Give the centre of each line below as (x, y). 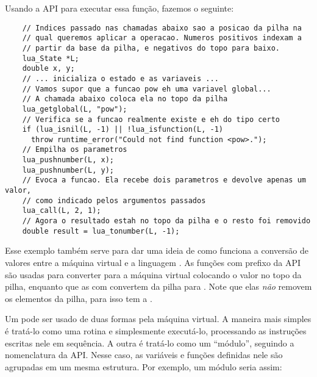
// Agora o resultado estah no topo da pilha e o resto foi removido (166, 221)
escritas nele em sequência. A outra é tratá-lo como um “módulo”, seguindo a (150, 343)
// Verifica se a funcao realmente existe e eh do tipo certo (151, 119)
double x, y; (48, 69)
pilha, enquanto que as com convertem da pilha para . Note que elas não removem (158, 286)
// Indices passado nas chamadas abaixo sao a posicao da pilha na (162, 28)
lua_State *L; (51, 58)
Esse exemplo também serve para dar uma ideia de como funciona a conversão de (157, 250)
